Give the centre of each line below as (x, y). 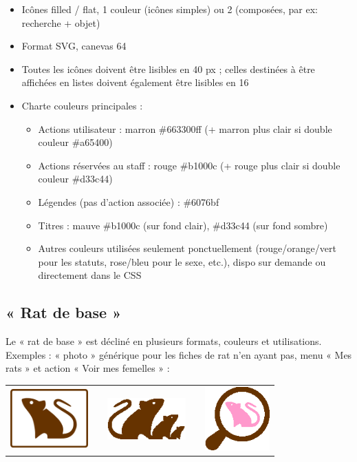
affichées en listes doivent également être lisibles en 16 (135, 82)
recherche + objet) (61, 22)
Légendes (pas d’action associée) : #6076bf (129, 201)
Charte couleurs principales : (82, 105)
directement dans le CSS (90, 275)
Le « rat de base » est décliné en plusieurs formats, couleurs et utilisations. (164, 341)
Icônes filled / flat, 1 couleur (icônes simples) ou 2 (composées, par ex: (170, 9)
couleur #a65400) (75, 142)
